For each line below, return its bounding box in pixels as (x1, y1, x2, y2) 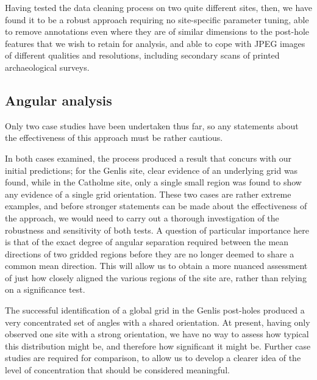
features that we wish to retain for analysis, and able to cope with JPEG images (5, 37, 305, 49)
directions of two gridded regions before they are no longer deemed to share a (5, 247, 294, 260)
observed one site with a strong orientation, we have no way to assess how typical (5, 328, 309, 340)
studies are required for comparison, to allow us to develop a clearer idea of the (5, 351, 301, 364)
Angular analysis (5, 90, 112, 109)
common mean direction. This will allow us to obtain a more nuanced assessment (5, 259, 308, 272)
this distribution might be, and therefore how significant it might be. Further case (5, 339, 311, 352)
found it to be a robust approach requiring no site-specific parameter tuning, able (5, 13, 309, 26)
